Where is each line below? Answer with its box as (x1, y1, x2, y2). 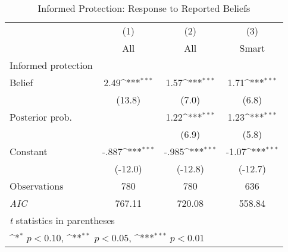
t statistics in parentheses (10, 213, 115, 227)
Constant (10, 144, 48, 158)
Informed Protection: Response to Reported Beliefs (37, 1, 251, 15)
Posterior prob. (10, 110, 72, 124)
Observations (10, 179, 64, 193)
